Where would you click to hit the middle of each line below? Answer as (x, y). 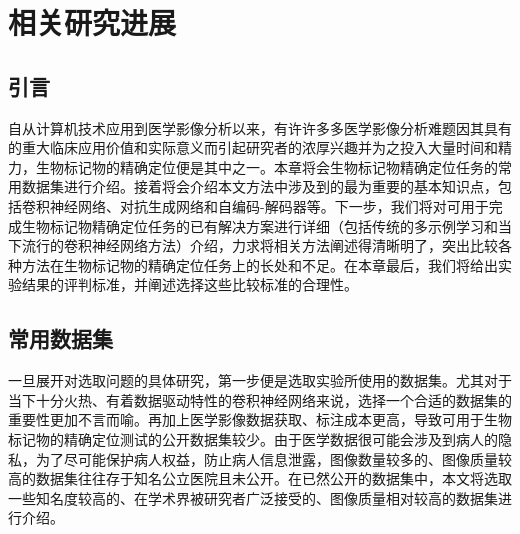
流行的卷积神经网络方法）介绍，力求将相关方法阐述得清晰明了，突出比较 (259, 245)
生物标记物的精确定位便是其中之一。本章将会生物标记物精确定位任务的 (266, 166)
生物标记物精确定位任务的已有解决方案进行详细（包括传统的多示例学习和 (259, 225)
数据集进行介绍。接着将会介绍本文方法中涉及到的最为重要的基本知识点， (259, 186)
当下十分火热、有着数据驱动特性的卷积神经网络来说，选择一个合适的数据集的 (260, 399)
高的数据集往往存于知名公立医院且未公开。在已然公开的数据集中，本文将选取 (260, 478)
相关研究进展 (92, 22)
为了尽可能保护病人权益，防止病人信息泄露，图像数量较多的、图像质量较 (273, 458)
